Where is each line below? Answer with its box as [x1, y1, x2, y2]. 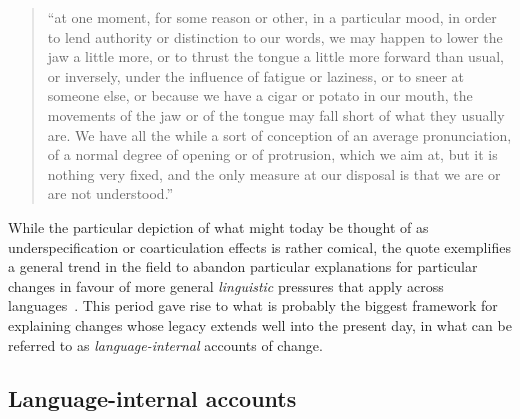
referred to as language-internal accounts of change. [8, 334, 323, 355]
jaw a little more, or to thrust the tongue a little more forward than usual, [47, 46, 504, 67]
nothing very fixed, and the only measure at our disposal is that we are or [47, 163, 501, 184]
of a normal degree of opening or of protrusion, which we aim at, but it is [47, 144, 498, 165]
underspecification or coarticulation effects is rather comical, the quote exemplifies [8, 236, 511, 257]
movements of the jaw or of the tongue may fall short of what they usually [47, 104, 505, 125]
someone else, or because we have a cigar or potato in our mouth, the [47, 85, 473, 106]
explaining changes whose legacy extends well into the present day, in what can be [8, 314, 512, 335]
